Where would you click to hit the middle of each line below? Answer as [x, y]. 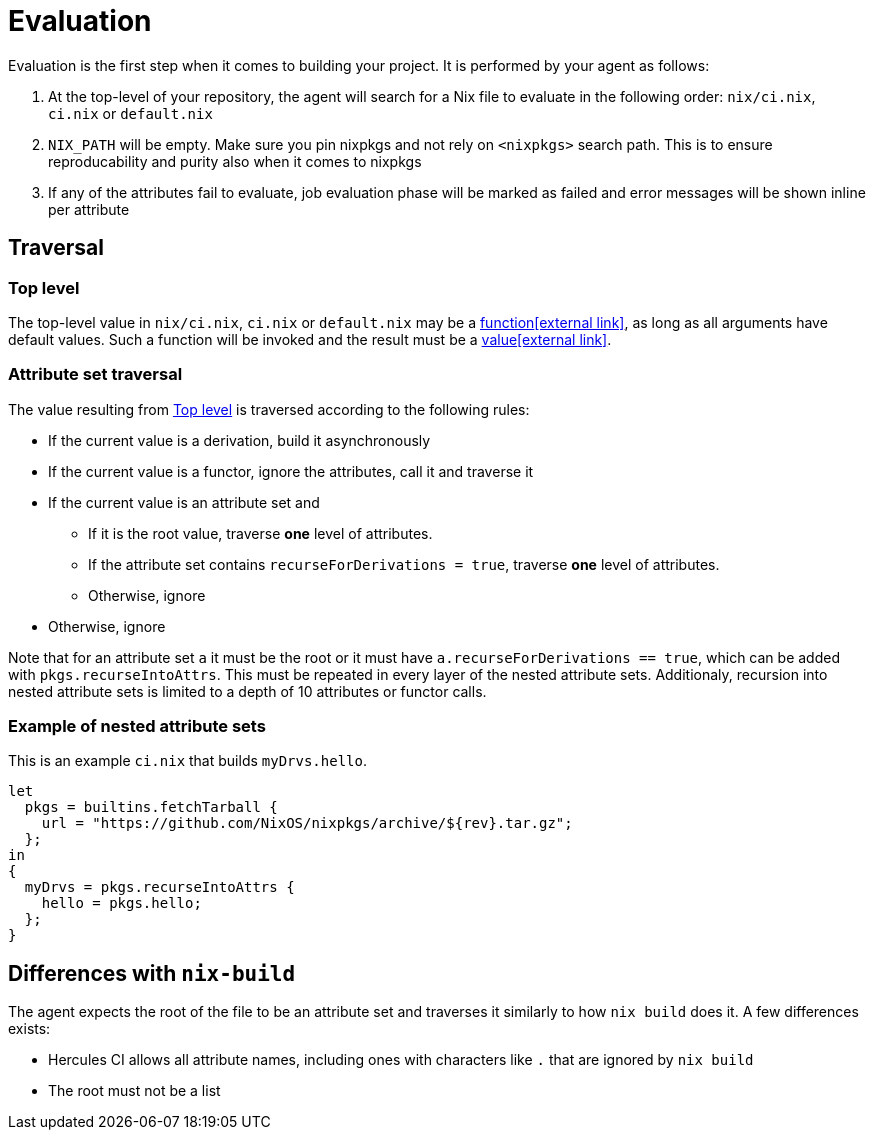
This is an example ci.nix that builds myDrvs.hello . [187, 761]
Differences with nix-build [152, 973]
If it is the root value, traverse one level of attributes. [260, 533]
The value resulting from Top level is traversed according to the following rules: [269, 409]
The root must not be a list [134, 1091]
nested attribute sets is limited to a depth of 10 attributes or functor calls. [247, 691]
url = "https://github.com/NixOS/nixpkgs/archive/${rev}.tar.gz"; [307, 823]
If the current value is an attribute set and [184, 502]
